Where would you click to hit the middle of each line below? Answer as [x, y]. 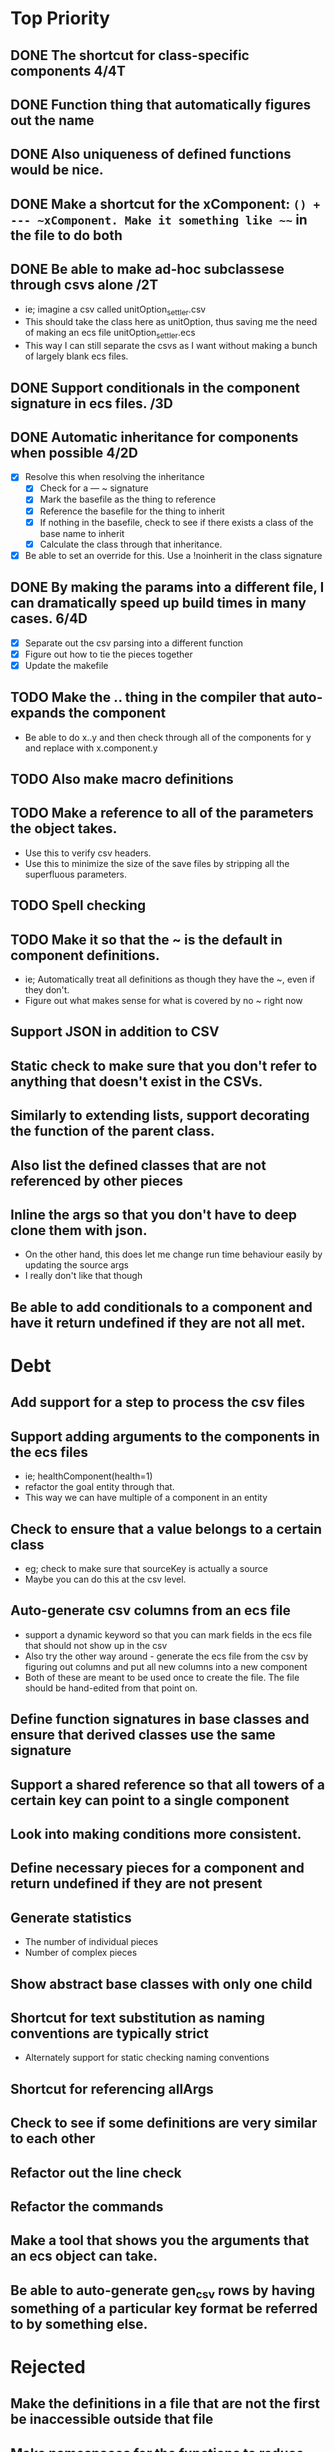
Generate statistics [71, 1917]
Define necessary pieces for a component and [157, 1868]
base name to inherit [82, 533]
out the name [52, 120]
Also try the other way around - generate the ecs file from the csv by [166, 1656]
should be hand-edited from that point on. [111, 1688]
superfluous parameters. [75, 874]
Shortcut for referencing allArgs [112, 2088]
